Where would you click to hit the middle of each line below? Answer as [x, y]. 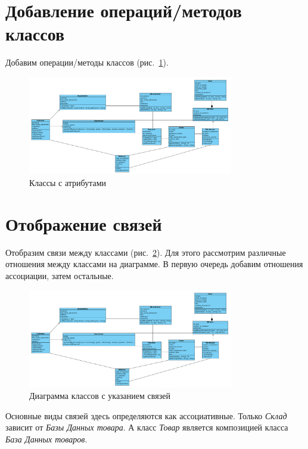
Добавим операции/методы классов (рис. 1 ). [87, 62]
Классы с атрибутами [68, 182]
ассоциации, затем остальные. [60, 275]
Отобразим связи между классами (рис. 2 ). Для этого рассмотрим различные [146, 252]
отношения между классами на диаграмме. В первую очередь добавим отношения [154, 264]
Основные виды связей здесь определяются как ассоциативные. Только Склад [146, 415]
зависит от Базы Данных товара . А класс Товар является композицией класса [147, 427]
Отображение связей [84, 223]
